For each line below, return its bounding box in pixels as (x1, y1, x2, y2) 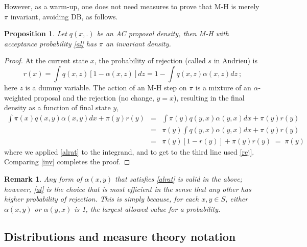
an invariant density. (105, 38, 171, 48)
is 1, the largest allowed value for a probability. (74, 203, 221, 214)
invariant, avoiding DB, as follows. (10, 11, 118, 21)
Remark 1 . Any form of (4, 174, 82, 184)
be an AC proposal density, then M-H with (97, 28, 229, 39)
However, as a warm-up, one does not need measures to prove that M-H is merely (4, 1, 259, 11)
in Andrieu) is (214, 55, 257, 66)
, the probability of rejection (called (94, 55, 206, 66)
